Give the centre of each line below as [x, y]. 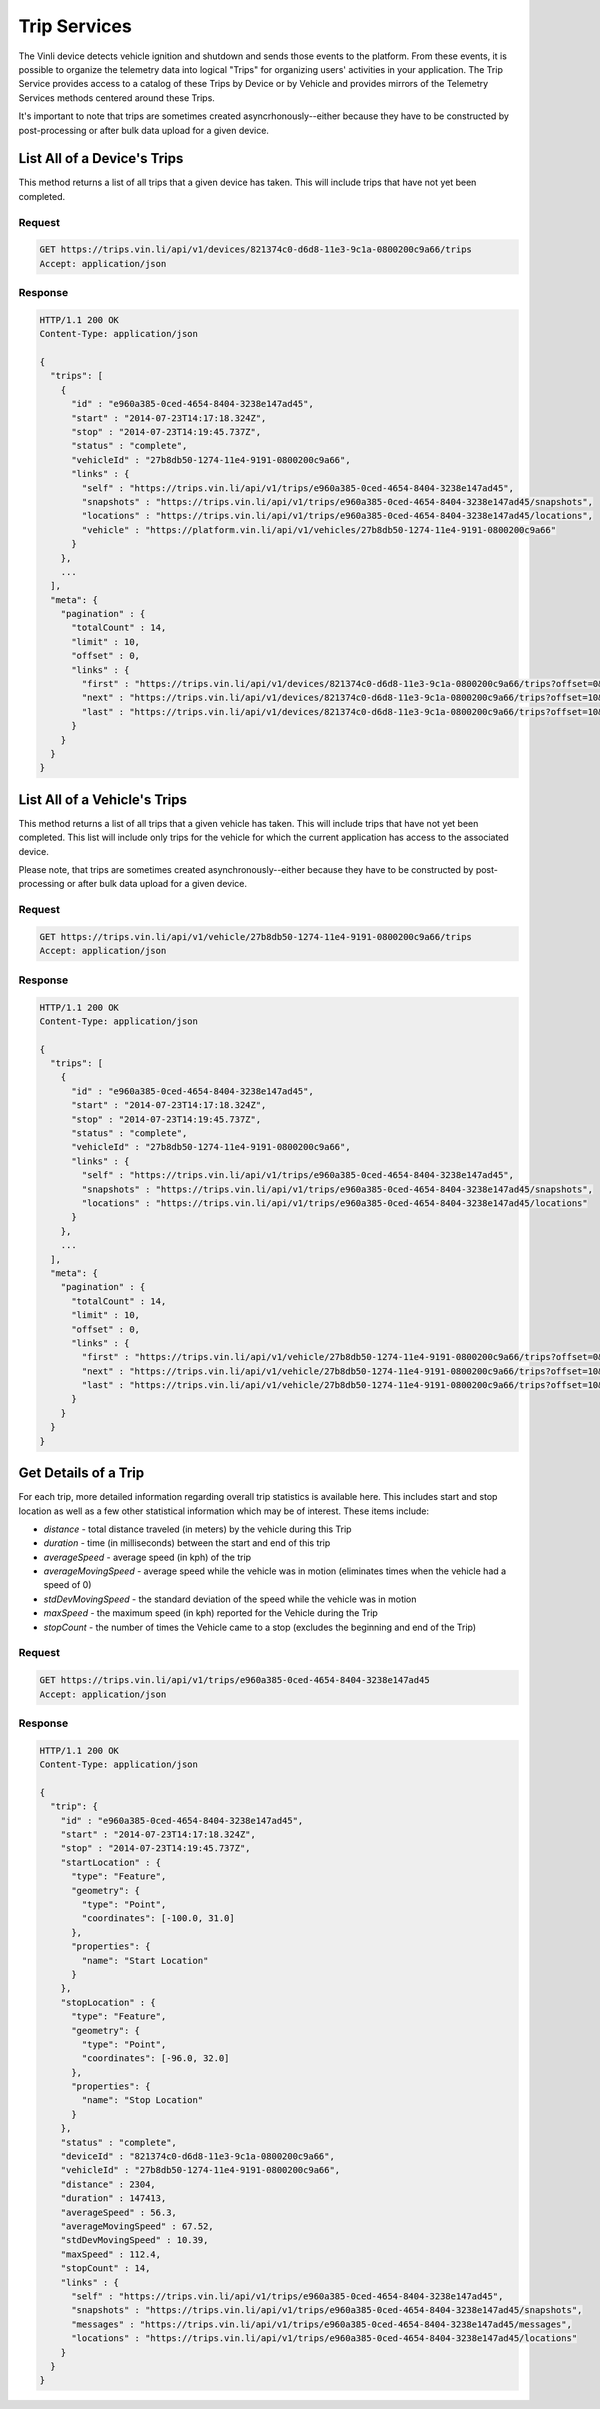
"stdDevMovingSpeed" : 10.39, [134, 2240]
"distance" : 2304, [108, 2184]
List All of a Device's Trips [101, 158]
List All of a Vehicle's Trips [103, 799]
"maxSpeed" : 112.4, [111, 2254]
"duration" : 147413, [113, 2198]
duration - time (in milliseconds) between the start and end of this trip [187, 1543]
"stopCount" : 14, [105, 2268]
